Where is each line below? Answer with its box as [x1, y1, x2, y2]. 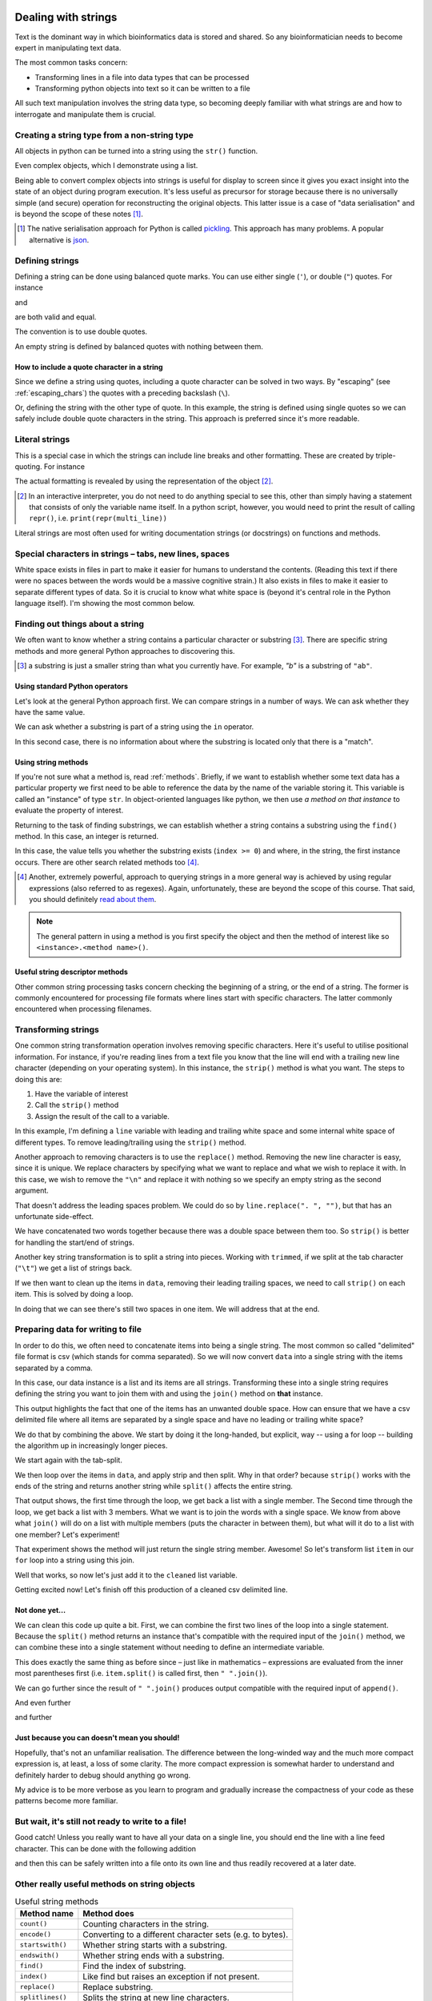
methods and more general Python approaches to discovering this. [14, 646, 235, 656]
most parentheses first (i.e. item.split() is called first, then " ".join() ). [14, 1669, 268, 1678]
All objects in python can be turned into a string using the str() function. [14, 146, 258, 155]
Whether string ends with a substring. [82, 1950, 225, 1961]
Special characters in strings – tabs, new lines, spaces [14, 548, 230, 559]
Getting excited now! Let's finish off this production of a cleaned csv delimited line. [14, 1585, 288, 1594]
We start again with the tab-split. [14, 1455, 123, 1465]
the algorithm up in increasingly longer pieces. [14, 1441, 168, 1450]
